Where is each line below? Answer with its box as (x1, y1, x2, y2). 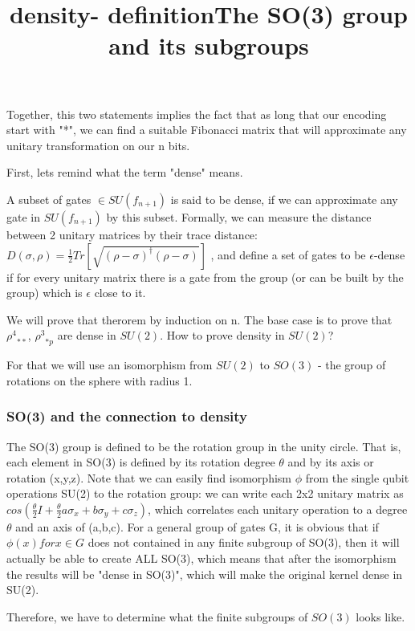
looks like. (356, 608, 405, 625)
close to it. (94, 284, 146, 301)
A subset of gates (6, 190, 92, 207)
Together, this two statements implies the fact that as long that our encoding (6, 105, 387, 122)
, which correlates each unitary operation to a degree (148, 500, 408, 517)
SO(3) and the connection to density (6, 406, 248, 426)
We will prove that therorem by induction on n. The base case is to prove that (6, 311, 393, 328)
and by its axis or (287, 454, 374, 470)
